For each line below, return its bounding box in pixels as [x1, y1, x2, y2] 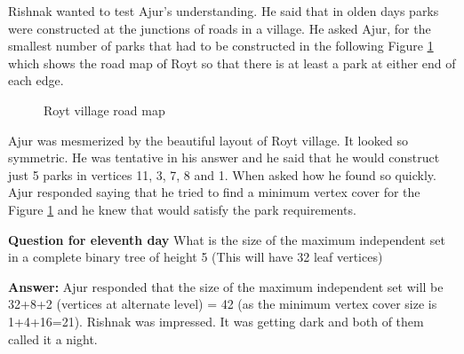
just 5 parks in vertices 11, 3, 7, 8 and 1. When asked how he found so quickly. [8, 165, 436, 184]
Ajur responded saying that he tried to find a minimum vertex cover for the [8, 183, 420, 201]
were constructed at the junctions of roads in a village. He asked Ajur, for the [8, 19, 431, 37]
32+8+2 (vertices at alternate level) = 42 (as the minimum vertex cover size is [8, 295, 437, 313]
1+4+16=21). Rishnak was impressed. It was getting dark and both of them [8, 311, 424, 330]
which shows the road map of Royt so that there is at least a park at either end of [8, 53, 456, 72]
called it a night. [8, 329, 98, 348]
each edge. [8, 71, 64, 90]
